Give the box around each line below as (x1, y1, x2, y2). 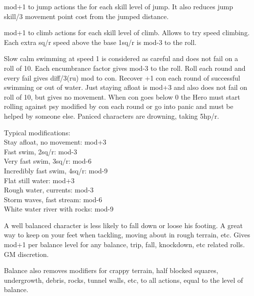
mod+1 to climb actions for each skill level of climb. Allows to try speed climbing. (4, 27, 250, 38)
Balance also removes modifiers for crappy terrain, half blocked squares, (4, 265, 218, 275)
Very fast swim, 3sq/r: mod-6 (4, 156, 92, 166)
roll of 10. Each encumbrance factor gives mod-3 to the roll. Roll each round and (4, 63, 246, 73)
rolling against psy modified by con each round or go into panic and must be (4, 101, 233, 111)
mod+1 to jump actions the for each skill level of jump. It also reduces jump (4, 1, 233, 11)
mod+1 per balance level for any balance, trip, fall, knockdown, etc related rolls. (4, 239, 245, 250)
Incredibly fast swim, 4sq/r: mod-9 (4, 165, 108, 175)
